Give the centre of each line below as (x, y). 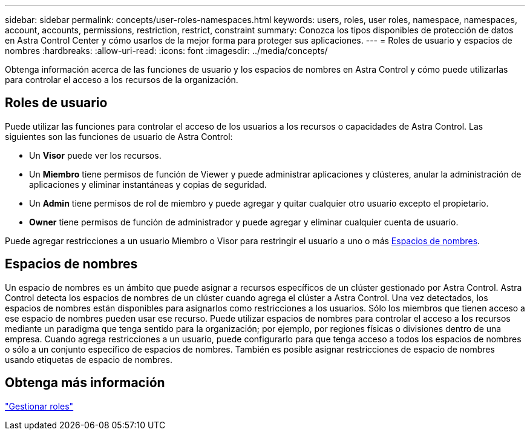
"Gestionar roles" (39, 406)
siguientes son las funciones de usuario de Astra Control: (119, 136)
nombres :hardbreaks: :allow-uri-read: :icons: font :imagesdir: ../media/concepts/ (166, 51)
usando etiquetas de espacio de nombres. (89, 359)
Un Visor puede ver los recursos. (95, 155)
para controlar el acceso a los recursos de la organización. (122, 80)
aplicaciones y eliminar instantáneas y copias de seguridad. (148, 184)
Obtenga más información (85, 383)
